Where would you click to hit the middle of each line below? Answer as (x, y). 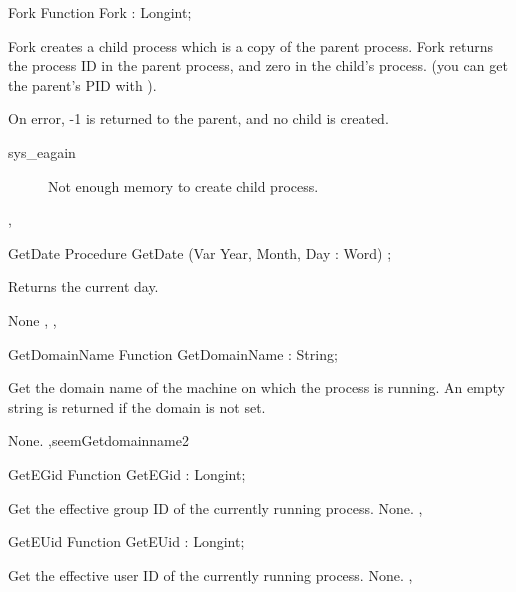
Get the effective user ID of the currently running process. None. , (210, 574)
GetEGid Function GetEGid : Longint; (127, 473)
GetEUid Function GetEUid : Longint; (126, 541)
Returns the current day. (83, 286)
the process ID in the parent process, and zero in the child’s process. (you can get (258, 65)
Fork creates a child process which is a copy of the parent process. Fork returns (250, 45)
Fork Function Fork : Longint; (100, 12)
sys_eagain (42, 151)
